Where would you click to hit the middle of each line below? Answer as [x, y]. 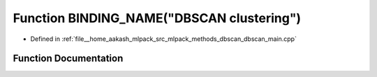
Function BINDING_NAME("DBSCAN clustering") [157, 18]
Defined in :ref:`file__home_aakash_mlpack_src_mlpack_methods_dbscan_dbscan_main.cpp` [163, 39]
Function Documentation [68, 59]
